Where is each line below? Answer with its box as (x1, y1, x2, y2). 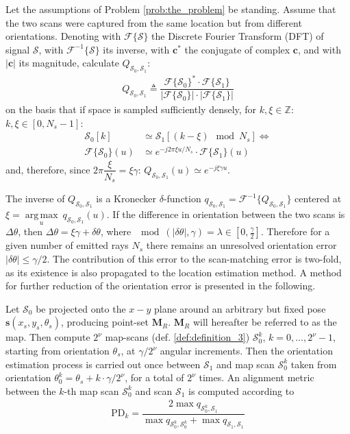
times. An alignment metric (199, 370, 314, 385)
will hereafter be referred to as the (192, 315, 337, 329)
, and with (297, 42, 341, 56)
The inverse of (5, 191, 65, 206)
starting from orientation (5, 343, 110, 357)
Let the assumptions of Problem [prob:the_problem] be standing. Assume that (5, 2, 336, 16)
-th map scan (64, 383, 119, 398)
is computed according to (188, 383, 295, 398)
